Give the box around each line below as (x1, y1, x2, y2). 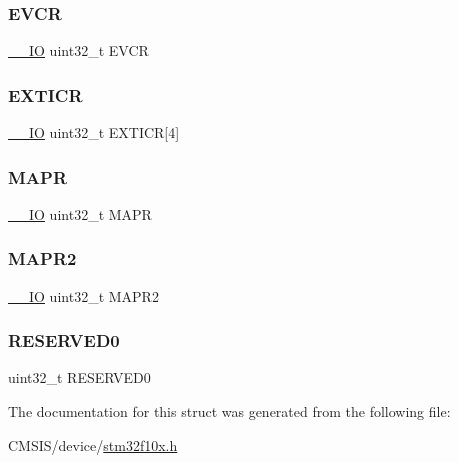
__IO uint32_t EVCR (8, 40, 149, 61)
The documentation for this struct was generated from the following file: (8, 401, 451, 422)
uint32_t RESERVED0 (8, 367, 151, 388)
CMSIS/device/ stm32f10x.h (8, 434, 178, 455)
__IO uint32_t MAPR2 (8, 285, 159, 306)
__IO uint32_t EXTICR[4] (8, 122, 180, 143)
